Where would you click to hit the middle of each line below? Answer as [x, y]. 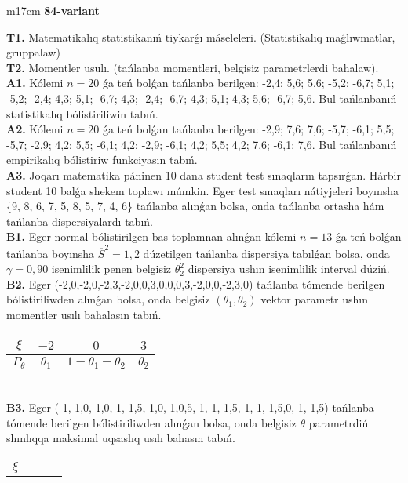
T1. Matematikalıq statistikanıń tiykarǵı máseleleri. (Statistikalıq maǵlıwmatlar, [201, 36]
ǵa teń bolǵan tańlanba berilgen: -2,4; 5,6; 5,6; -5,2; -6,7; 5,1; [248, 83]
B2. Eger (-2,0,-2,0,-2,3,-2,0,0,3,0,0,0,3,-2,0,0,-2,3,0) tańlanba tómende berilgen [196, 283]
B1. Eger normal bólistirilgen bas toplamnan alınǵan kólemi [151, 236]
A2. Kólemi [35, 129]
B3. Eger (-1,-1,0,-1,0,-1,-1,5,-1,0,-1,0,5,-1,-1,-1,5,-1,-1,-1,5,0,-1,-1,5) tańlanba [190, 407]
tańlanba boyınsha [51, 253]
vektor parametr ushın [314, 299]
